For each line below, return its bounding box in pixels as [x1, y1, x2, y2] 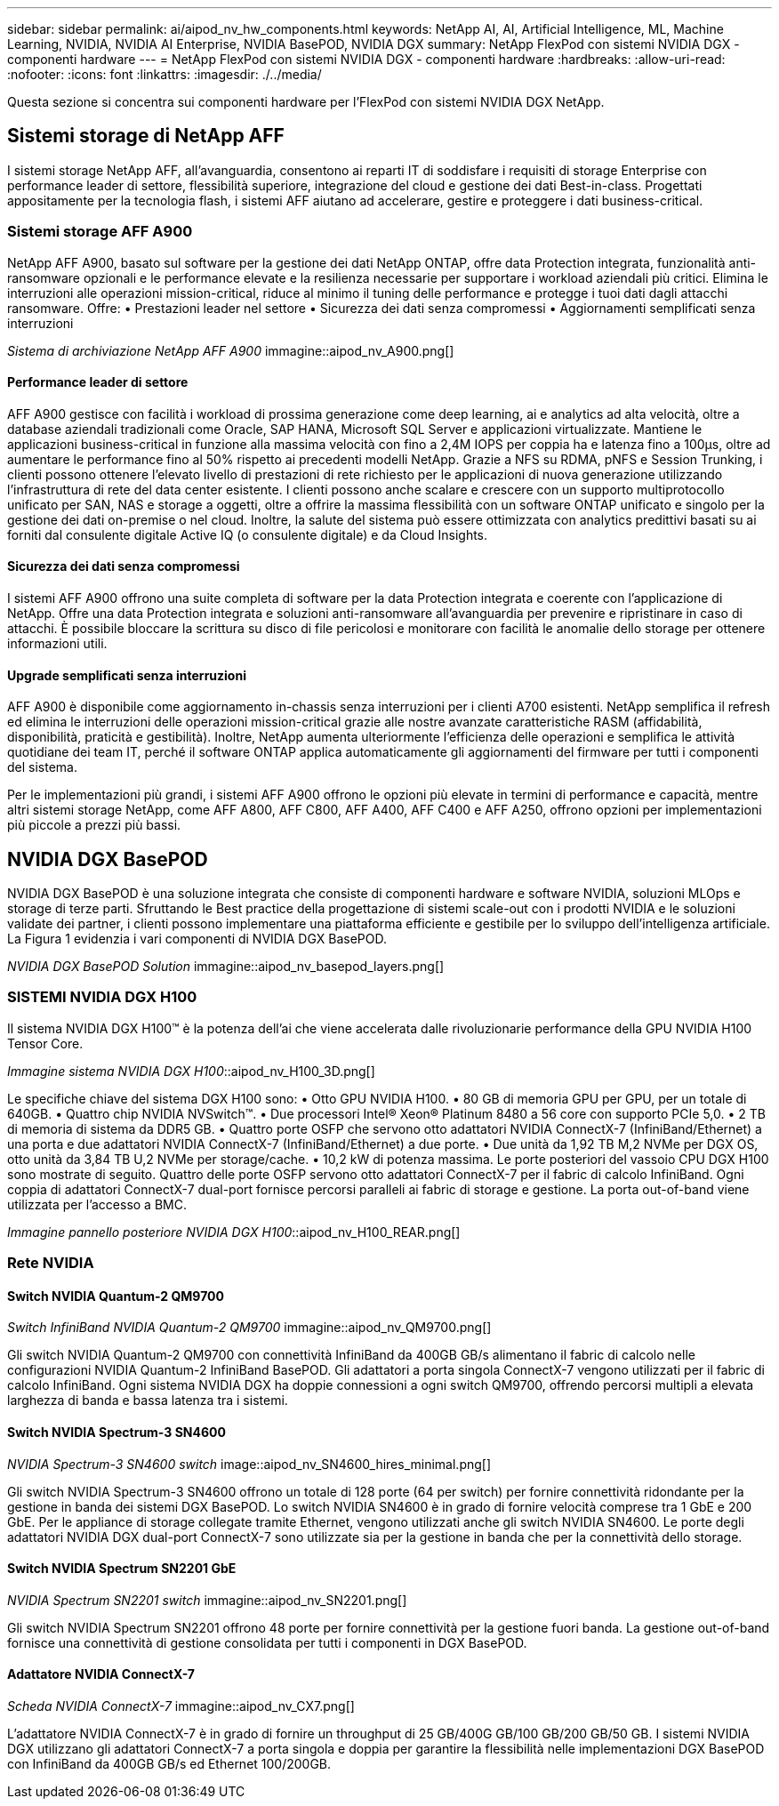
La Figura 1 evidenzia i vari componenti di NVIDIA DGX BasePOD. [7, 931, 387, 947]
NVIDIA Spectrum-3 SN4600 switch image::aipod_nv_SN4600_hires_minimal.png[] [7, 1456, 492, 1472]
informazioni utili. [7, 636, 108, 652]
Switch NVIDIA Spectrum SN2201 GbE [7, 1561, 237, 1577]
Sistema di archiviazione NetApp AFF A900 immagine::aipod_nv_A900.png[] [7, 342, 454, 358]
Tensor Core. [7, 1035, 84, 1051]
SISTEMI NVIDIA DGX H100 [7, 988, 197, 1007]
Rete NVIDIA [7, 1254, 94, 1272]
